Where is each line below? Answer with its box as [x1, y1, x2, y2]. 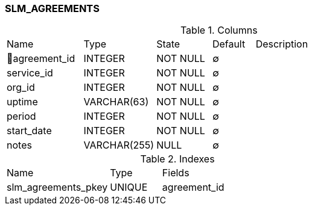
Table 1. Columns [180, 24, 258, 37]
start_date [7, 125, 52, 137]
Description [255, 38, 308, 51]
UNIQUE [110, 181, 148, 194]
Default [212, 38, 246, 51]
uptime [7, 96, 38, 108]
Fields [162, 167, 189, 179]
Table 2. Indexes [140, 153, 215, 165]
